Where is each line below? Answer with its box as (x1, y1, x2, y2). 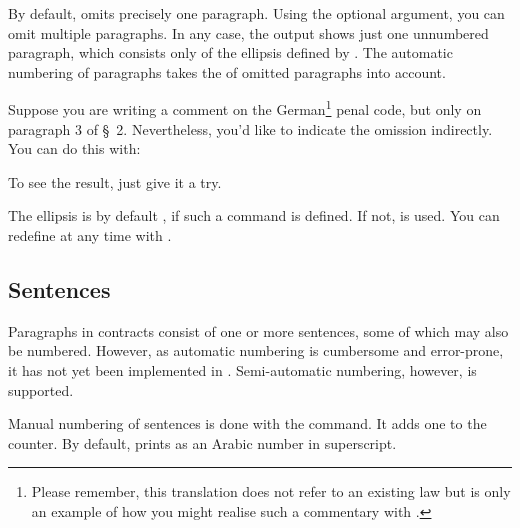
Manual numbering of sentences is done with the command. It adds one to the (8, 413, 487, 434)
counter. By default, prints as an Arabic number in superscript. (8, 432, 397, 453)
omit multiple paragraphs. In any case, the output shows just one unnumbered (8, 22, 489, 43)
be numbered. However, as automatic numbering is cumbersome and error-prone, (8, 340, 504, 361)
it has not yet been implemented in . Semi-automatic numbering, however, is (8, 359, 477, 380)
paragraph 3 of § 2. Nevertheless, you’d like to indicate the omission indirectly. (8, 118, 493, 139)
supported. (8, 379, 74, 400)
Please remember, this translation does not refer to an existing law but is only (31, 481, 511, 502)
